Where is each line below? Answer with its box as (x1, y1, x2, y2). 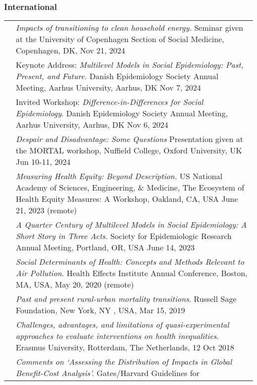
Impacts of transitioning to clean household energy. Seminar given (16, 22, 243, 34)
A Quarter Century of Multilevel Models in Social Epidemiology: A (16, 219, 247, 231)
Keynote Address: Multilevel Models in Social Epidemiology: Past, (16, 59, 244, 71)
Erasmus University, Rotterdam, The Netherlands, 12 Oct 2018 (16, 341, 234, 353)
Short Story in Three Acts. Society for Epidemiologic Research (16, 230, 232, 242)
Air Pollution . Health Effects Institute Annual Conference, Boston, (16, 267, 248, 279)
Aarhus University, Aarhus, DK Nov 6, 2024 (16, 119, 169, 131)
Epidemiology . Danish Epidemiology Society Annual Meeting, (16, 107, 228, 119)
